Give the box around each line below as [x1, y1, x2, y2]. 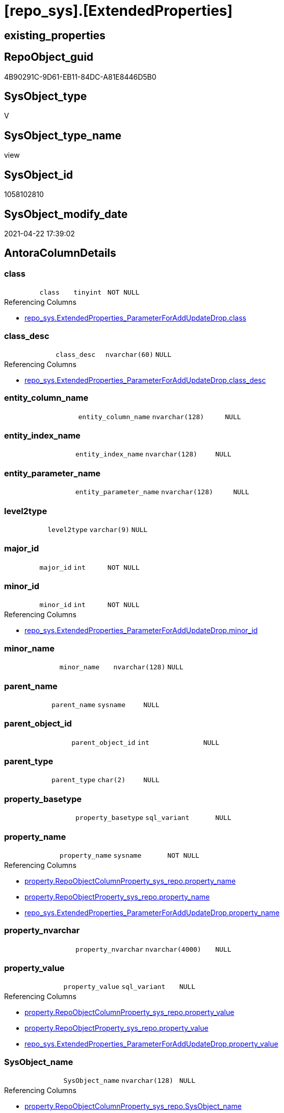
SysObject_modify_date [4, 207, 128, 221]
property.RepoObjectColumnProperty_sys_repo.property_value [24, 1008, 235, 1017]
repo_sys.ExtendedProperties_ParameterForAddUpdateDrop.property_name [24, 908, 280, 917]
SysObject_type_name [4, 129, 122, 142]
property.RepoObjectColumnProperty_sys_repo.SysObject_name [24, 1102, 242, 1111]
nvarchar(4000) [145, 945, 201, 953]
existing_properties [4, 29, 106, 42]
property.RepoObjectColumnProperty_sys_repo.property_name [24, 876, 236, 885]
